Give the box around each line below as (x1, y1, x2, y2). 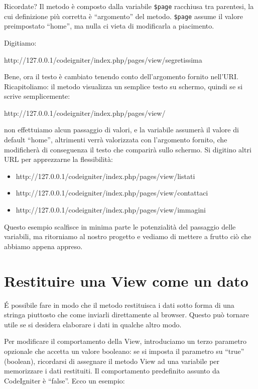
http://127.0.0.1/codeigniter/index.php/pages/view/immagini (16, 205, 206, 215)
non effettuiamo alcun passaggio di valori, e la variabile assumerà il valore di (4, 124, 239, 135)
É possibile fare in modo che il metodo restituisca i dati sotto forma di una (4, 299, 234, 310)
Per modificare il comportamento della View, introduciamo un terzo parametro (4, 336, 247, 346)
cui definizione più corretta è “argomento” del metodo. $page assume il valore (4, 11, 243, 21)
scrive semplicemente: (4, 91, 70, 101)
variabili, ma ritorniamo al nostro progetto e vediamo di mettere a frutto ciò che (4, 231, 251, 242)
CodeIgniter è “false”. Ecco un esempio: (4, 375, 125, 385)
